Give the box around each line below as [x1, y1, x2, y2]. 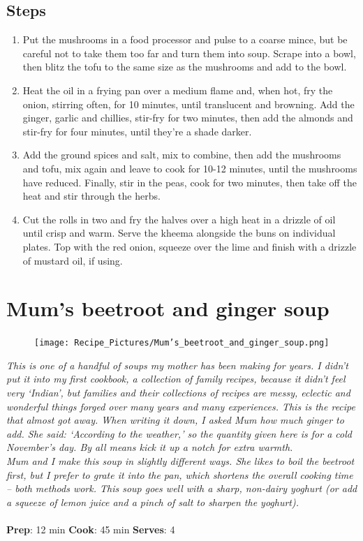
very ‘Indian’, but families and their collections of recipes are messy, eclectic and [6, 385, 350, 400]
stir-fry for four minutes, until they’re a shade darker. [22, 124, 252, 138]
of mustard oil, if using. [22, 253, 123, 267]
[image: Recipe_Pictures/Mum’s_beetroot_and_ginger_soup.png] [34, 338, 329, 348]
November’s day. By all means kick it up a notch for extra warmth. [6, 440, 293, 454]
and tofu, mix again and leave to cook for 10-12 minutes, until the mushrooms [22, 161, 357, 175]
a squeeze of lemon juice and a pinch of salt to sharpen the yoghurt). [6, 494, 299, 509]
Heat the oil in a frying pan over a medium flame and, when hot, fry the [22, 82, 333, 97]
